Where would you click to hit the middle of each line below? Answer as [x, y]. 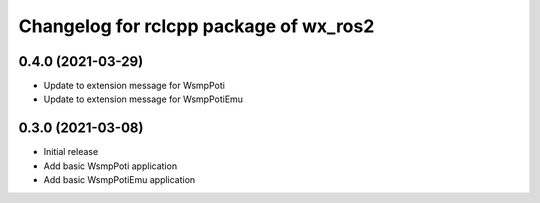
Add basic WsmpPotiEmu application [119, 180]
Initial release [71, 152]
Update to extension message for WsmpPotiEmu [143, 99]
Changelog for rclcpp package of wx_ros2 [196, 26]
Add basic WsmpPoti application [110, 166]
